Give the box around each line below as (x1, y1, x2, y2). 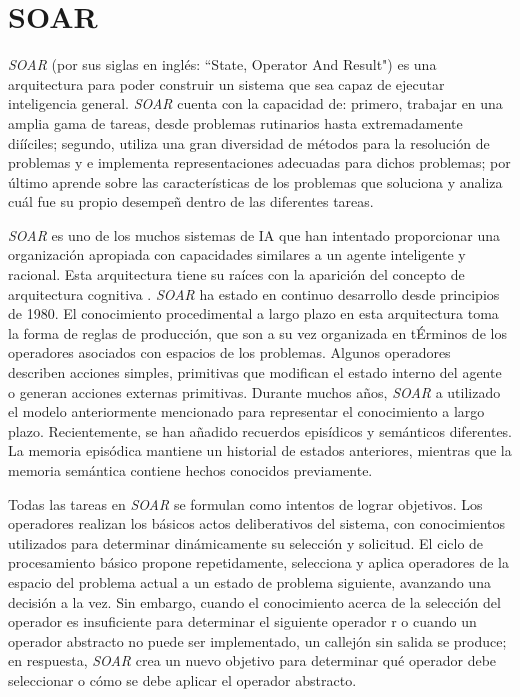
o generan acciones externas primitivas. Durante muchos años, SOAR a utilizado (8, 381, 501, 402)
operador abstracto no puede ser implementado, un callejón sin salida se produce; (8, 630, 507, 651)
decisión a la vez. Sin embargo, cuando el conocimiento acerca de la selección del (8, 591, 501, 612)
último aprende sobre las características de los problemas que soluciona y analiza (8, 171, 503, 192)
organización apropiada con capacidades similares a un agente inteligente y (8, 244, 466, 265)
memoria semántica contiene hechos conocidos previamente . (8, 460, 373, 480)
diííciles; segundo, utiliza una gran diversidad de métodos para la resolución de (8, 132, 490, 153)
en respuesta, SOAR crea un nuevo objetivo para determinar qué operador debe (8, 650, 497, 671)
